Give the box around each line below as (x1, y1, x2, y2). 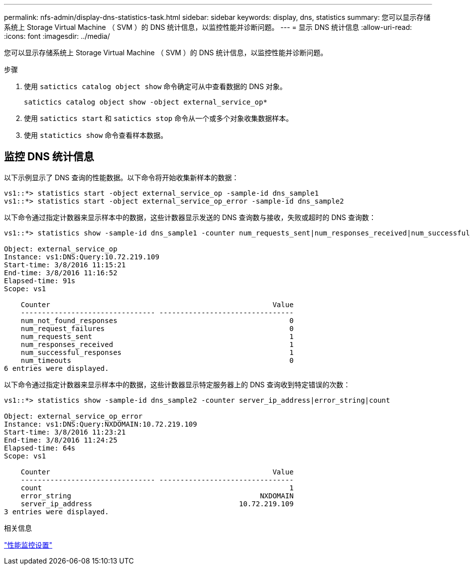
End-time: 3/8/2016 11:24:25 (4, 436, 117, 444)
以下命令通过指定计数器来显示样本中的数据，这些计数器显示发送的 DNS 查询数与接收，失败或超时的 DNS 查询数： (4, 213, 376, 222)
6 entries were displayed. (4, 364, 109, 372)
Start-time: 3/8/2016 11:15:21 (4, 260, 126, 269)
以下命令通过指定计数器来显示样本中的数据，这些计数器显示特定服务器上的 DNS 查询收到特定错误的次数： (4, 380, 351, 389)
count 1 (20, 483, 294, 492)
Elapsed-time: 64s (4, 444, 76, 452)
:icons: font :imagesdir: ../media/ (4, 32, 110, 40)
